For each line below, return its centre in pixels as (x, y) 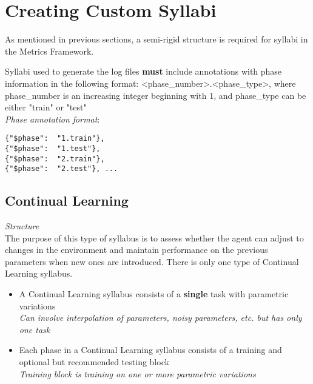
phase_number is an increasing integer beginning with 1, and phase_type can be (156, 95)
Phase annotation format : (52, 119)
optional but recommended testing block (94, 362)
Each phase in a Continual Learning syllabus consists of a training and (150, 350)
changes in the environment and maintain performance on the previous (136, 250)
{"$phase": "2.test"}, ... (62, 169)
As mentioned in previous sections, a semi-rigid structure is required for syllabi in (156, 39)
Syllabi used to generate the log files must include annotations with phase (143, 71)
